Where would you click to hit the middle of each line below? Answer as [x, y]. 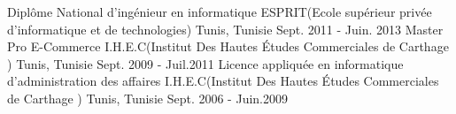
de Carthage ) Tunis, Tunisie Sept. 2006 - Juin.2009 [147, 98]
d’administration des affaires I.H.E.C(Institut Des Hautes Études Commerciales [223, 81]
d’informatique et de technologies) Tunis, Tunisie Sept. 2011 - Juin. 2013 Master [225, 29]
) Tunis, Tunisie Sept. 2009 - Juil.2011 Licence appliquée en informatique [205, 63]
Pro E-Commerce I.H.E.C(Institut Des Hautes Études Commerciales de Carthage [228, 46]
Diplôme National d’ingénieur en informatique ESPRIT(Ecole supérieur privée [220, 11]
